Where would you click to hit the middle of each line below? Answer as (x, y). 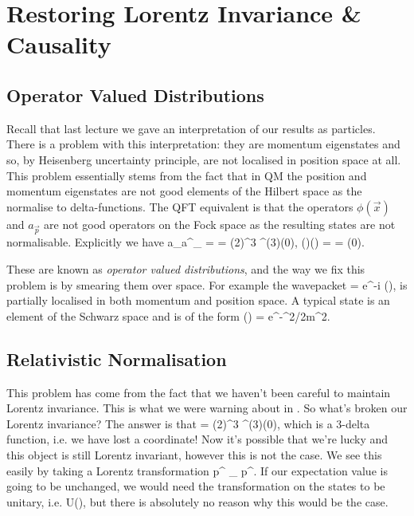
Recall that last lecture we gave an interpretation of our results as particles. (191, 128)
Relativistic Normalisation (117, 358)
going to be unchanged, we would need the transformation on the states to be (196, 486)
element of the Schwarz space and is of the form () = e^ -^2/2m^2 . (168, 315)
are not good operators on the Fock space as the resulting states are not (220, 224)
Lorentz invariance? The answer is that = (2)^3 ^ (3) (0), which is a (170, 423)
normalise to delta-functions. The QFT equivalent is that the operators (180, 206)
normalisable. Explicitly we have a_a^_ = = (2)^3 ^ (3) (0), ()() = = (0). (186, 242)
